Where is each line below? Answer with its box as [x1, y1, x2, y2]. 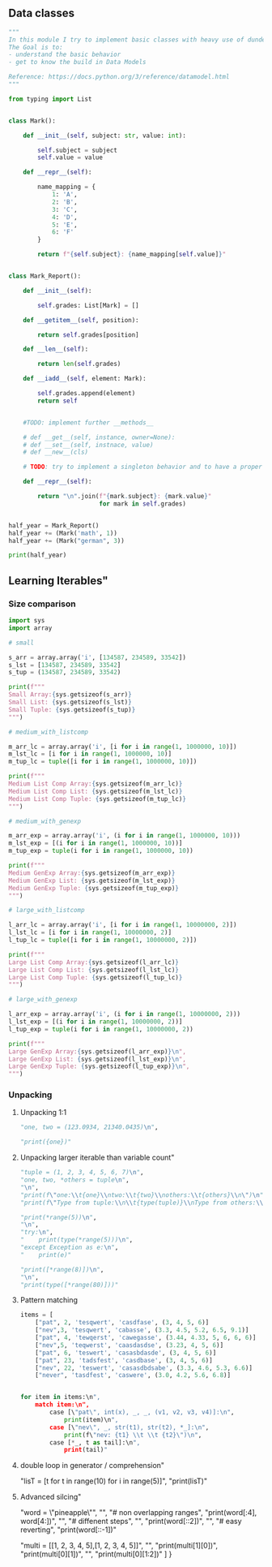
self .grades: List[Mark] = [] [37, 301, 139, 309]
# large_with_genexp [8, 996, 79, 1004]
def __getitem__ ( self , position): [23, 316, 139, 324]
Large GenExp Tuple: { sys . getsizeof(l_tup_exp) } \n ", [8, 1062, 190, 1070]
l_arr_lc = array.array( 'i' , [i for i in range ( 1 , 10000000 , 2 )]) [8, 921, 237, 929]
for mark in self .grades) [98, 499, 186, 508]
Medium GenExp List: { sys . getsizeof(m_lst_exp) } [8, 876, 176, 885]
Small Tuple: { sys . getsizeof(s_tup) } [8, 705, 136, 713]
